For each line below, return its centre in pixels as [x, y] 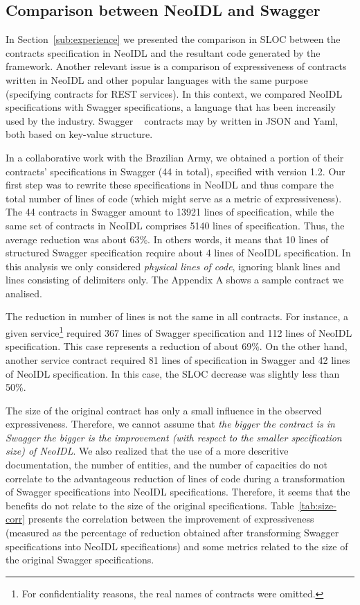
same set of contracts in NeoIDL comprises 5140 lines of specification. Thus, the [175, 225]
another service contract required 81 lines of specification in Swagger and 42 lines [178, 359]
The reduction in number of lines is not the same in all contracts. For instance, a [177, 316]
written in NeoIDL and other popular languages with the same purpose [157, 79]
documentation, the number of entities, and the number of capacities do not [166, 465]
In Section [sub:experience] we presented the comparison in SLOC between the [173, 39]
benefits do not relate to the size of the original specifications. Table [150, 505]
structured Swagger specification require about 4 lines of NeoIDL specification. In [178, 253]
